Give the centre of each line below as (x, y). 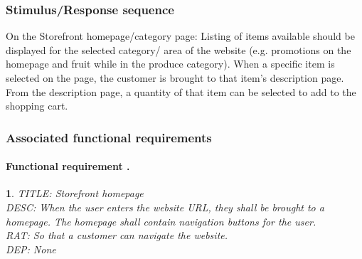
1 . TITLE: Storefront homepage (75, 193)
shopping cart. (37, 106)
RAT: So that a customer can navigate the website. (117, 235)
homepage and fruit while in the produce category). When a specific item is (170, 64)
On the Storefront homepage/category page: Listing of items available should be (180, 36)
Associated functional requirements (109, 137)
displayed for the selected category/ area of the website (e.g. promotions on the (179, 49)
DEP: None (31, 249)
